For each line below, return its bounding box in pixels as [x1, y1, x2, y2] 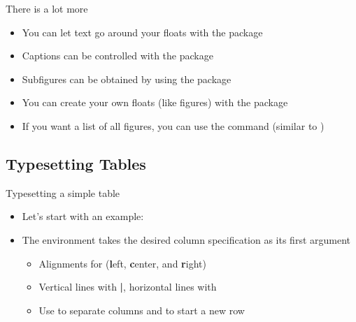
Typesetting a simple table [6, 185, 120, 200]
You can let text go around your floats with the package [22, 24, 263, 39]
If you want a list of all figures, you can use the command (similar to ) [22, 118, 325, 133]
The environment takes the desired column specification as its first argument [22, 232, 350, 247]
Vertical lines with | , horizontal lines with [38, 279, 217, 294]
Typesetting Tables [6, 152, 146, 174]
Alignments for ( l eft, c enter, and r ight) [38, 256, 206, 270]
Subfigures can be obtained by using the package [22, 71, 232, 86]
